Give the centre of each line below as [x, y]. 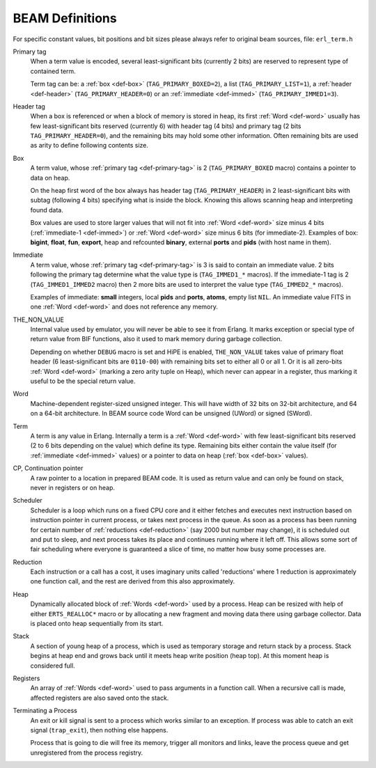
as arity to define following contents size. [89, 146]
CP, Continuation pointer [48, 468]
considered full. [53, 666]
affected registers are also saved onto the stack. [100, 698]
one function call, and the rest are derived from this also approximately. [133, 581]
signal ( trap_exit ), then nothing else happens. [99, 730]
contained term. [53, 71]
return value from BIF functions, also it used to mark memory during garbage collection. [156, 339]
